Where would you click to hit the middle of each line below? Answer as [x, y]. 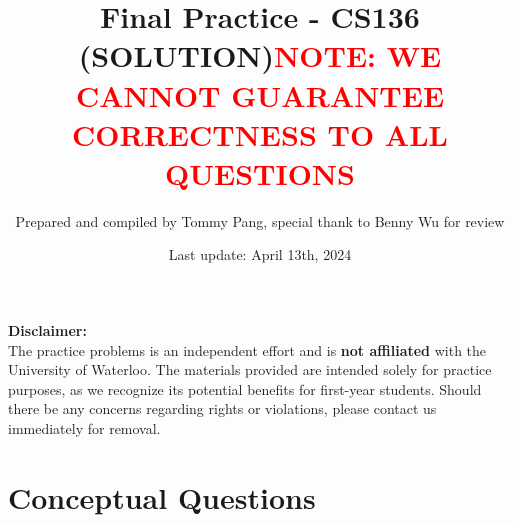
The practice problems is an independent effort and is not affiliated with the [247, 349]
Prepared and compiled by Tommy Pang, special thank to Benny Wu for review [260, 220]
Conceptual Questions [162, 496]
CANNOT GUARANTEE [260, 94]
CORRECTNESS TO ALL [260, 133]
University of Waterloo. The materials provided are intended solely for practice [250, 369]
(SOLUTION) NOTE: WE [260, 55]
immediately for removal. [84, 428]
